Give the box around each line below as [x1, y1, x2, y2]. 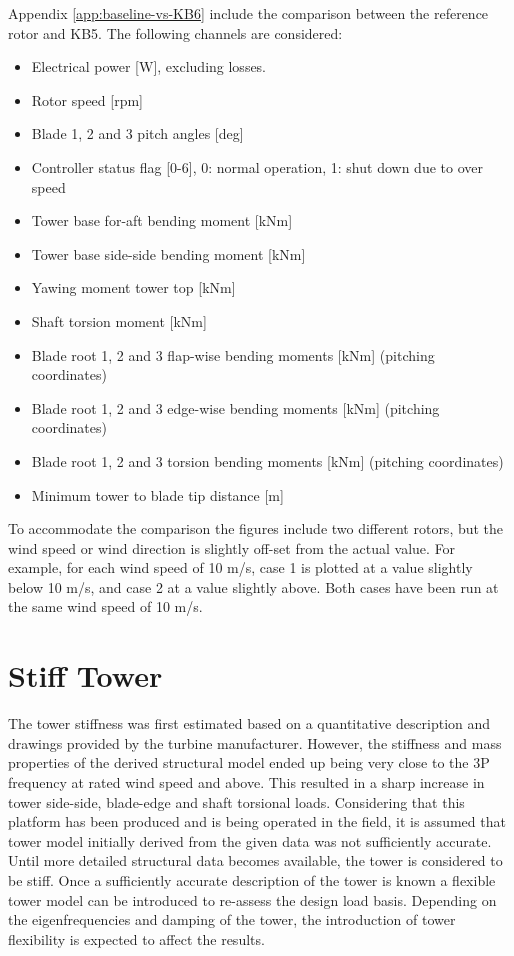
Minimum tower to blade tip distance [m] [31, 484, 284, 505]
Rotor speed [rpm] [31, 89, 143, 110]
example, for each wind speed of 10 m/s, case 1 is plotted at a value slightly [8, 557, 473, 578]
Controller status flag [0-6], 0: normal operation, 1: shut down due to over [31, 156, 483, 177]
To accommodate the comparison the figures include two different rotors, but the [8, 518, 504, 539]
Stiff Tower [8, 655, 163, 696]
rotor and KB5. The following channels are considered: [8, 22, 343, 43]
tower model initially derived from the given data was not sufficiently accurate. [8, 830, 492, 851]
